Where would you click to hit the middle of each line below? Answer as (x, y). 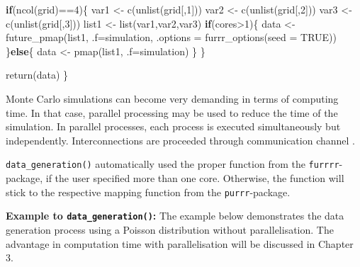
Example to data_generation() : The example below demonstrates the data (175, 216)
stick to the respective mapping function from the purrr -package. (148, 192)
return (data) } (37, 75)
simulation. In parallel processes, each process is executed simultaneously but (173, 126)
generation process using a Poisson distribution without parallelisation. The (170, 229)
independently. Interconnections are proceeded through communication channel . (181, 140)
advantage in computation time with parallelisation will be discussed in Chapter (180, 243)
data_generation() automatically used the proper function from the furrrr (173, 164)
